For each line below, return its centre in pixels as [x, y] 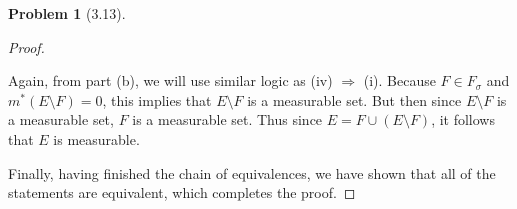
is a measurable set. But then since [354, 99]
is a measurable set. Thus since [227, 119]
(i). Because [399, 80]
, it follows [463, 119]
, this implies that [157, 99]
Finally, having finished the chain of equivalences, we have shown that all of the [252, 172]
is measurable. [96, 138]
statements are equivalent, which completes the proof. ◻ [182, 192]
